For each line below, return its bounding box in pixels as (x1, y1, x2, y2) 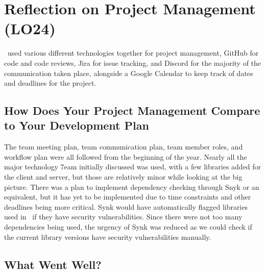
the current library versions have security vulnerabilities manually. (4, 231, 211, 242)
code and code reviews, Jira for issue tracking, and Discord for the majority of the (4, 57, 261, 68)
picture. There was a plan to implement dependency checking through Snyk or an (4, 181, 259, 192)
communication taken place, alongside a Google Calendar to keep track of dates (4, 67, 253, 78)
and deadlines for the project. (4, 78, 97, 88)
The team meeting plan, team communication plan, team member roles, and (4, 141, 243, 152)
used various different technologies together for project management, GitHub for (7, 47, 259, 58)
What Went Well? (4, 256, 102, 272)
